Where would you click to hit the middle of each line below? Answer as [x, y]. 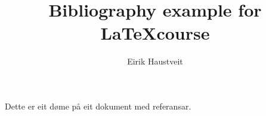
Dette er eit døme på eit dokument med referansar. [98, 106]
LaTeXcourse [155, 33]
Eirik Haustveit [155, 61]
